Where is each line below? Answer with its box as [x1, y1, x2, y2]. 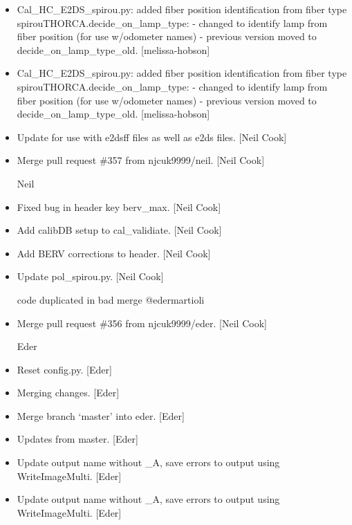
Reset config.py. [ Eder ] [17, 362, 112, 376]
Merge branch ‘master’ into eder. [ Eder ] [17, 408, 185, 423]
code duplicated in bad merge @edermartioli [17, 292, 205, 306]
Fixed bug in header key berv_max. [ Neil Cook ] [17, 199, 221, 214]
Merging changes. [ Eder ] [17, 385, 120, 400]
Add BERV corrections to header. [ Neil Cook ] [17, 246, 211, 260]
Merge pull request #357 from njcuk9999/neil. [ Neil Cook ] [17, 153, 265, 167]
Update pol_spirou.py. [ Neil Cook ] [17, 269, 164, 284]
